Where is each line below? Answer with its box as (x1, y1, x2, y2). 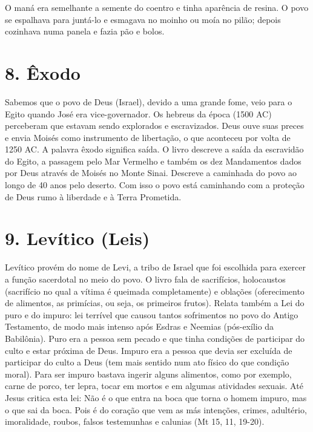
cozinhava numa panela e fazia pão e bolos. (5, 25, 165, 38)
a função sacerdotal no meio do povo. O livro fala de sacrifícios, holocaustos (5, 272, 286, 285)
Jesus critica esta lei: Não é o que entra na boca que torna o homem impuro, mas (5, 391, 307, 404)
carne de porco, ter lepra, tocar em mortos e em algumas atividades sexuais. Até (5, 379, 303, 392)
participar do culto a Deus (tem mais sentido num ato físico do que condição (5, 356, 289, 368)
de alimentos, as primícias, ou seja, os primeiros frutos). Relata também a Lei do (5, 296, 305, 309)
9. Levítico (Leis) (5, 226, 150, 250)
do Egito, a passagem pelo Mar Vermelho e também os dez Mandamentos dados (5, 154, 301, 167)
